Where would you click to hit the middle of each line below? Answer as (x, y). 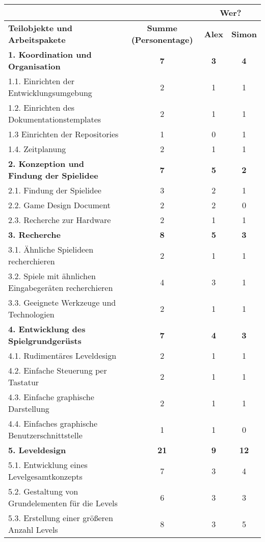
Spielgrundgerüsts (45, 341)
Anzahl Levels (33, 529)
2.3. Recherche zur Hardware (60, 220)
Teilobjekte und (40, 28)
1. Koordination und (50, 54)
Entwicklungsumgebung (50, 93)
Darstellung (29, 409)
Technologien (31, 314)
